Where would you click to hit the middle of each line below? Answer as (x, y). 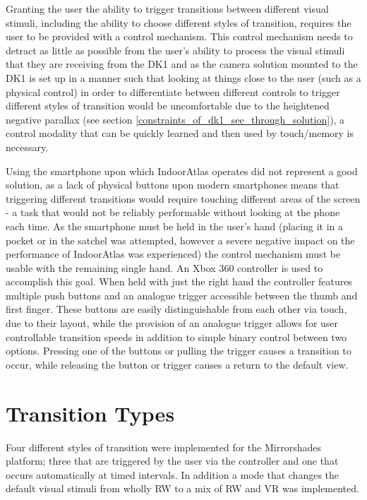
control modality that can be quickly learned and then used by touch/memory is (180, 133)
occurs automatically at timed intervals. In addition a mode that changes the (173, 474)
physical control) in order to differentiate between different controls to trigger (173, 91)
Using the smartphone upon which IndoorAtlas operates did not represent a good (182, 171)
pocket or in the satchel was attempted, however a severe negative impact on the (180, 240)
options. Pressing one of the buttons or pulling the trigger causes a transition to (179, 351)
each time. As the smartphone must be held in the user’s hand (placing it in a (175, 226)
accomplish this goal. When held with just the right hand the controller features (179, 281)
